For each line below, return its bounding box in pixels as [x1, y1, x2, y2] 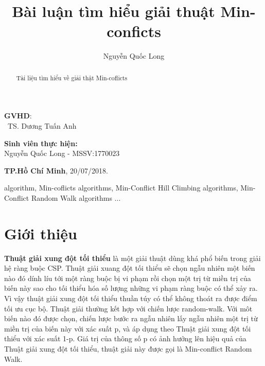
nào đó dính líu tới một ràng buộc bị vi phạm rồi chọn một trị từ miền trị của [4, 272, 251, 283]
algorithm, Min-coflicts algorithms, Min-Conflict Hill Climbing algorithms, [4, 182, 238, 193]
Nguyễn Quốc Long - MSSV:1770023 [4, 148, 120, 159]
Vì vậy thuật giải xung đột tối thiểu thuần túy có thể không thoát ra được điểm [4, 293, 257, 304]
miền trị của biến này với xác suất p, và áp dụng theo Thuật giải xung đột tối [4, 323, 251, 334]
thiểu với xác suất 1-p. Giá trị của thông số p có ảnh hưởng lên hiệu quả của [4, 333, 246, 344]
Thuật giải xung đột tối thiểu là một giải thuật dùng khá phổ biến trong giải [4, 252, 261, 263]
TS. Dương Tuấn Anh [7, 120, 77, 131]
